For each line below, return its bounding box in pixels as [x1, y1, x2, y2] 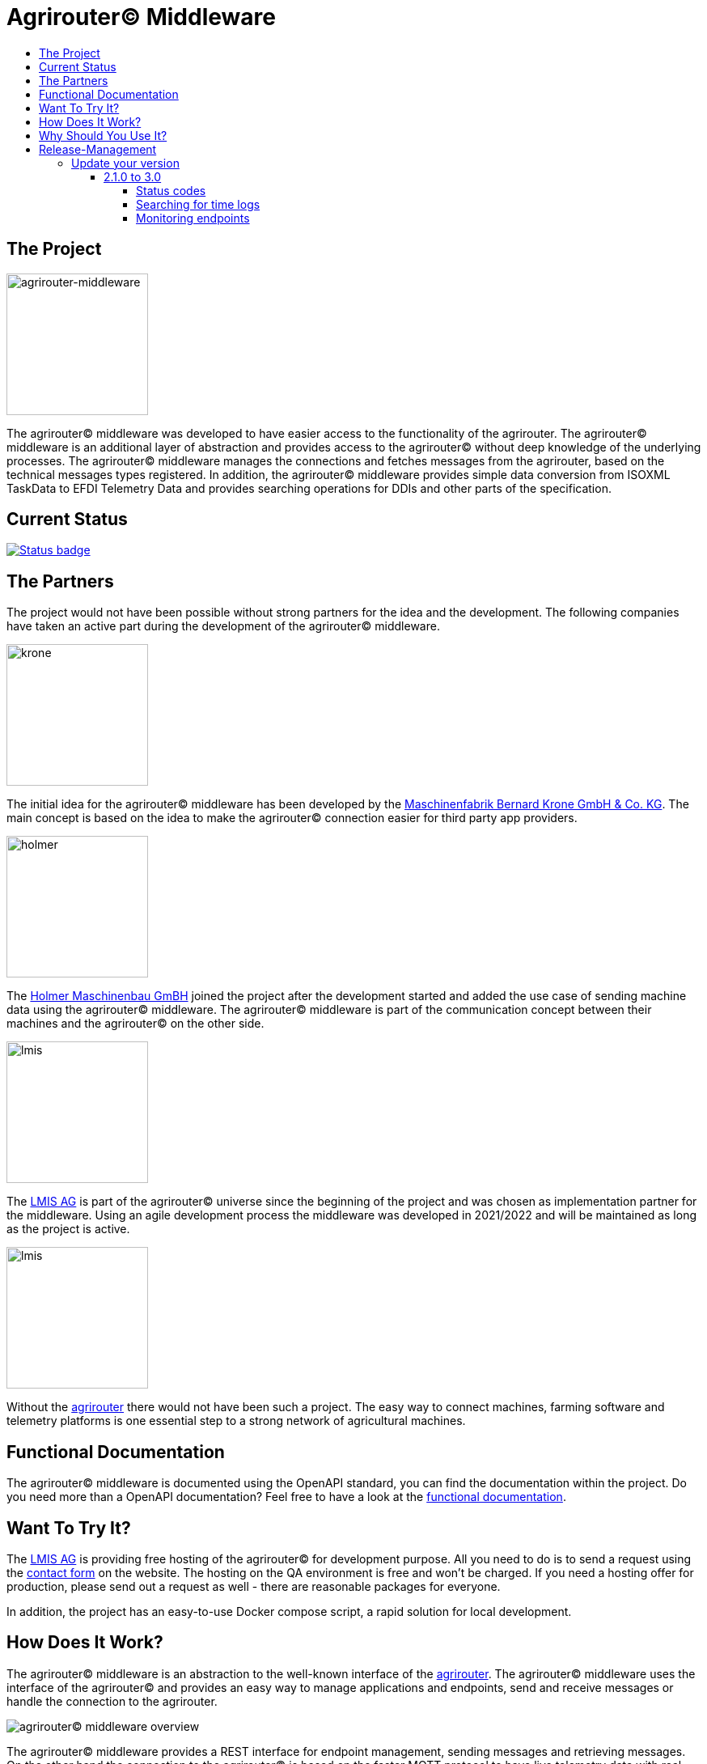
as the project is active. [6, 1222, 130, 1236]
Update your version [71, 155, 180, 170]
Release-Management [39, 142, 157, 156]
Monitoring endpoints [136, 210, 250, 225]
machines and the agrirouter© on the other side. [6, 1016, 265, 1031]
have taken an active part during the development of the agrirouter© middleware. [6, 619, 440, 634]
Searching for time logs [136, 197, 260, 211]
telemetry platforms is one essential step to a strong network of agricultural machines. [6, 1414, 466, 1428]
